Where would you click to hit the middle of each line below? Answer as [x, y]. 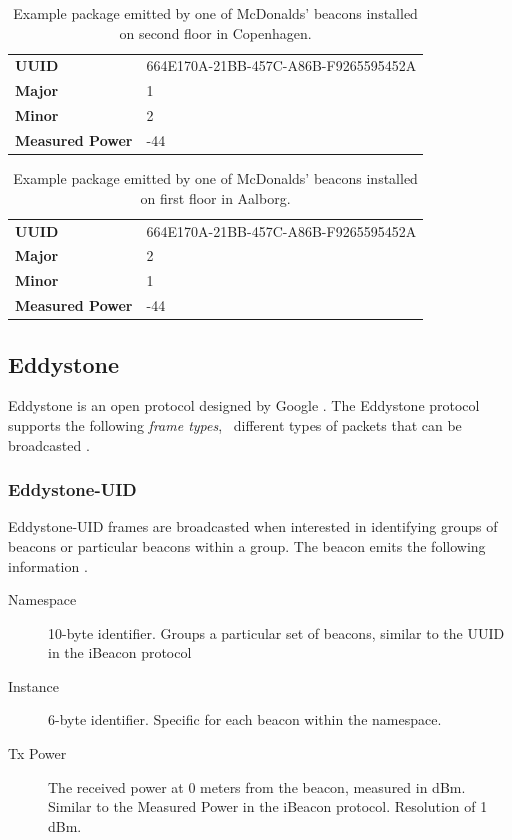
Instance [34, 685]
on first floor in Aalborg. [215, 197]
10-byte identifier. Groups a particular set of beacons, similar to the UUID [276, 632]
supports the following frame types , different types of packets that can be [235, 424]
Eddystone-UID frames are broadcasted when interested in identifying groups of [253, 526]
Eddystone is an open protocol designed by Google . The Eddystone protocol [244, 405]
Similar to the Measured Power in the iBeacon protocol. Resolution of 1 [268, 806]
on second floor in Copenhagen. [215, 32]
